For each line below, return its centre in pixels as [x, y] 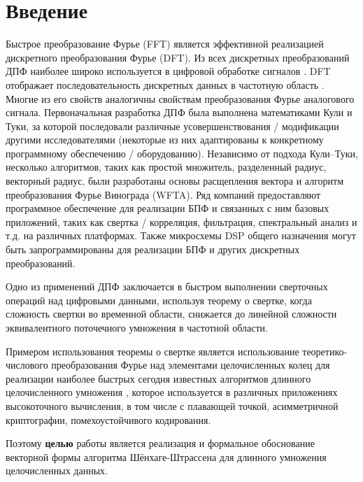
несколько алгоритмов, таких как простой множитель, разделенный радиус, [166, 167]
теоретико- [325, 351]
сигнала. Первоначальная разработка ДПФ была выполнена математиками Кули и [179, 112]
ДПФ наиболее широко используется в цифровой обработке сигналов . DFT [168, 71]
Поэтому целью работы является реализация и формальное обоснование [160, 443]
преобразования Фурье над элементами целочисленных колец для [191, 365]
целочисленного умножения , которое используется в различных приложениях [172, 392]
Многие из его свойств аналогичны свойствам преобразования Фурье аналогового [180, 98]
